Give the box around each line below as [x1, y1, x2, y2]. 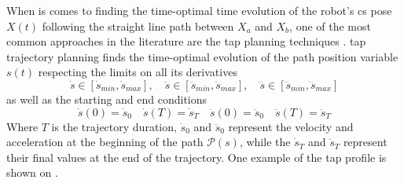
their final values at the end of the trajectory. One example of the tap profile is [6, 148, 387, 165]
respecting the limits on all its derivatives [38, 64, 237, 80]
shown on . [6, 164, 58, 181]
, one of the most [289, 17, 371, 34]
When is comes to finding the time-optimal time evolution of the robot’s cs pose [6, 2, 392, 18]
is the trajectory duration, [51, 118, 177, 134]
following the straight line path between [42, 17, 234, 34]
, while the [239, 134, 291, 150]
